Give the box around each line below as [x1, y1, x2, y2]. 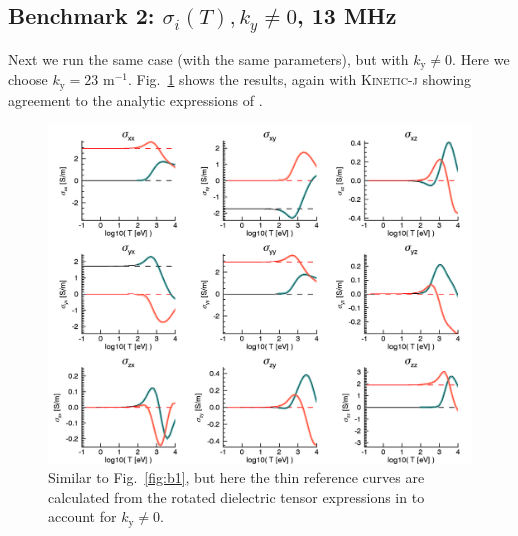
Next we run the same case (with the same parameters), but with [8, 48, 409, 69]
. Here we [452, 48, 510, 69]
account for [48, 506, 117, 527]
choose [8, 69, 48, 90]
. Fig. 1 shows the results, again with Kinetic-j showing [127, 69, 472, 90]
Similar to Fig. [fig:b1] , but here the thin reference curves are [48, 467, 425, 488]
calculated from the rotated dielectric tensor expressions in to [48, 486, 425, 507]
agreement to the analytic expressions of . [8, 89, 263, 110]
